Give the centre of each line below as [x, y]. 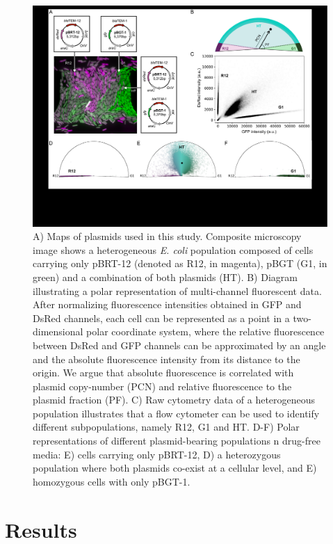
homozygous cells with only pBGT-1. [112, 481]
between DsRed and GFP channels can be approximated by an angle [179, 345]
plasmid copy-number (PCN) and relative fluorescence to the [162, 386]
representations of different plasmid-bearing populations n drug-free [177, 441]
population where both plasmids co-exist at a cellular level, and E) [175, 468]
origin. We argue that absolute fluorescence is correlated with [163, 373]
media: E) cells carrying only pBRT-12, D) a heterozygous [157, 454]
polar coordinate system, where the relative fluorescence [205, 331]
